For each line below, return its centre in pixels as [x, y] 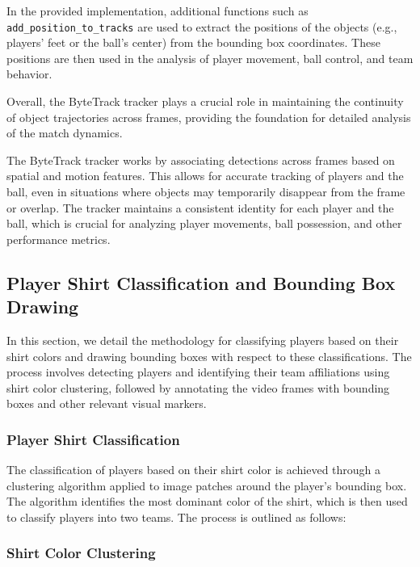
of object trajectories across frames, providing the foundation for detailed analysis [209, 117]
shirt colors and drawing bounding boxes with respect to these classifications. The [209, 356]
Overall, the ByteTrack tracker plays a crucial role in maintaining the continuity [205, 101]
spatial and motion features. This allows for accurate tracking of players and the [205, 176]
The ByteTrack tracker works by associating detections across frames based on [201, 160]
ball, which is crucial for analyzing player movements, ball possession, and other [204, 223]
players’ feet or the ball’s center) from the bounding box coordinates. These [193, 42]
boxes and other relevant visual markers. [107, 403]
